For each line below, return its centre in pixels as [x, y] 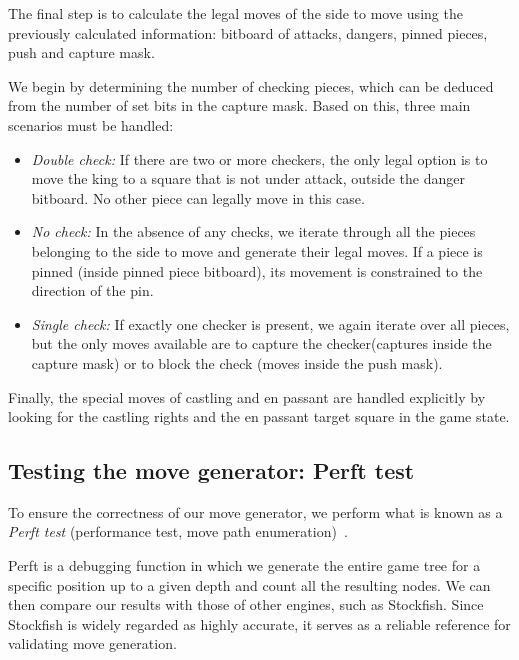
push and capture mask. [81, 52]
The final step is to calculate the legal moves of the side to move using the [235, 13]
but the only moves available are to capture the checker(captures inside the [261, 343]
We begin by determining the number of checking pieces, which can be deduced [251, 85]
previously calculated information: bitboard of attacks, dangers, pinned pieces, [248, 32]
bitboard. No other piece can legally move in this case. [198, 197]
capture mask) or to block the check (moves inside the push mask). [237, 362]
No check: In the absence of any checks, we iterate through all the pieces [253, 231]
